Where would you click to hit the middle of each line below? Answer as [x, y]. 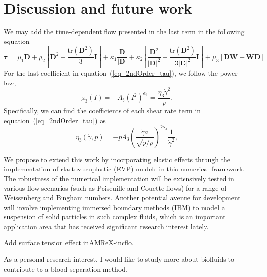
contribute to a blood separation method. [66, 268]
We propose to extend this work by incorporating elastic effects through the [117, 159]
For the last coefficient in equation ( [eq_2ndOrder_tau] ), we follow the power [121, 73]
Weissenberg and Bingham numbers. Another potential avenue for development [122, 197]
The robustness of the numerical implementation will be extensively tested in [119, 178]
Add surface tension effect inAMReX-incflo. [69, 243]
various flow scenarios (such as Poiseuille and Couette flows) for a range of [115, 188]
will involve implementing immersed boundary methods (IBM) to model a [114, 207]
